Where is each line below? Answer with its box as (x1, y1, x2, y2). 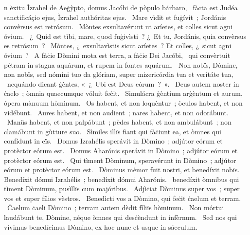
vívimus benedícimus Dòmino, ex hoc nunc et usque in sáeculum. (4, 221, 197, 232)
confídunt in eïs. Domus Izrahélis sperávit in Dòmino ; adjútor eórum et (4, 136, 223, 146)
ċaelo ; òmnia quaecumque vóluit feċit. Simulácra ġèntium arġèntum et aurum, (4, 88, 243, 98)
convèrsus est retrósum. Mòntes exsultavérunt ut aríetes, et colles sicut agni (4, 21, 232, 32)
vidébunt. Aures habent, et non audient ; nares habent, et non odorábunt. (4, 107, 229, 117)
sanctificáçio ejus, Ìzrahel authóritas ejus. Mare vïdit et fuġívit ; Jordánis (4, 12, 226, 22)
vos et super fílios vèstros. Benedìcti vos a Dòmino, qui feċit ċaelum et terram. (4, 193, 241, 203)
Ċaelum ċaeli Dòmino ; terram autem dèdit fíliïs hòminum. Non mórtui (7, 202, 224, 213)
